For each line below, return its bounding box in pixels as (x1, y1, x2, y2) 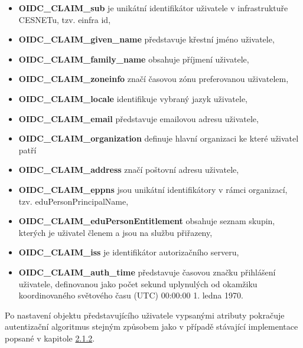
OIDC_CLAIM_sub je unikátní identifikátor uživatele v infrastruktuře (18, 2, 288, 14)
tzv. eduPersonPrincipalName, (18, 195, 129, 207)
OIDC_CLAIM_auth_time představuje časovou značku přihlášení (18, 265, 276, 278)
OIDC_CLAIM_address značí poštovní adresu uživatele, (18, 163, 239, 176)
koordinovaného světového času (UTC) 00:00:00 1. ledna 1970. (18, 289, 243, 301)
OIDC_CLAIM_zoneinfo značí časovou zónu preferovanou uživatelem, (18, 73, 289, 85)
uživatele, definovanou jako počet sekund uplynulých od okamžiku (18, 277, 258, 290)
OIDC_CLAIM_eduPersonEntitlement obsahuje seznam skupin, (18, 215, 275, 227)
